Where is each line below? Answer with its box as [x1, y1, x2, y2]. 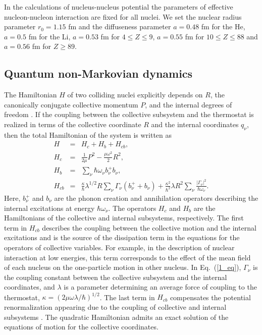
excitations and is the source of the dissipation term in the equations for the [4, 232, 240, 243]
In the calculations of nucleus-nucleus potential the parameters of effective [4, 2, 233, 12]
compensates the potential [170, 292, 251, 302]
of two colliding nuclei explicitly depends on [67, 89, 203, 100]
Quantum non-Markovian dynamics [4, 66, 193, 81]
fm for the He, [201, 21, 245, 32]
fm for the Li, [28, 31, 71, 41]
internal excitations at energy [4, 202, 95, 213]
